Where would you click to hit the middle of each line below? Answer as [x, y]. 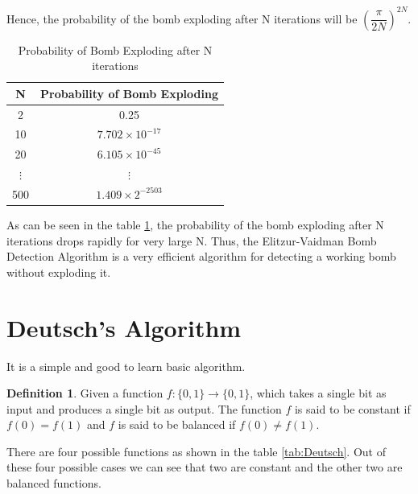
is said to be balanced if [177, 424]
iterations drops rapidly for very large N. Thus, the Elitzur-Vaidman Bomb [192, 240]
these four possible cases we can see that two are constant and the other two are [205, 467]
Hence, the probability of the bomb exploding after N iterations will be [182, 18]
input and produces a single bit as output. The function [144, 408]
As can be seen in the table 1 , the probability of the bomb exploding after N [195, 224]
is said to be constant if [352, 408]
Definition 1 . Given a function [85, 393]
